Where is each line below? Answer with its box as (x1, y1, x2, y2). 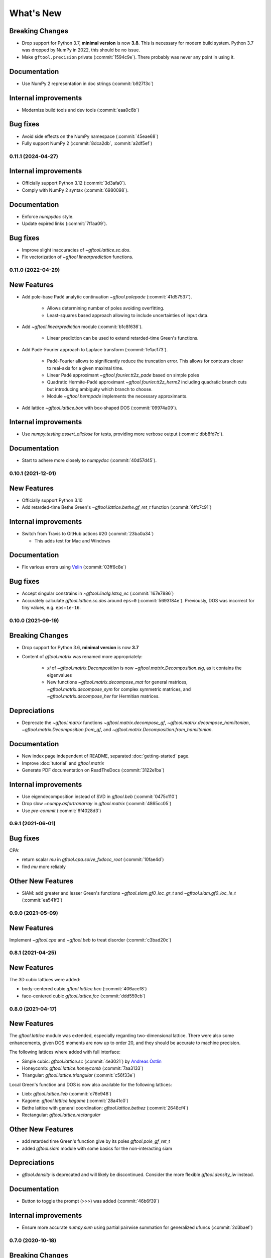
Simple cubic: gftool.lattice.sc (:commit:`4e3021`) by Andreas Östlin (22, 1058, 162, 1064)
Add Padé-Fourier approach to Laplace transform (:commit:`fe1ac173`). (22, 346, 168, 352)
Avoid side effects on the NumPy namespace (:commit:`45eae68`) (22, 133, 159, 139)
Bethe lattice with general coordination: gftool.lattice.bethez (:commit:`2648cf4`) (22, 1105, 189, 1111)
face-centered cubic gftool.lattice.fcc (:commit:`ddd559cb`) (22, 993, 146, 999)
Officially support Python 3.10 (22, 497, 83, 503)
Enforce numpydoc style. (22, 213, 74, 219)
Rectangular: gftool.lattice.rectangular (22, 1112, 101, 1118)
